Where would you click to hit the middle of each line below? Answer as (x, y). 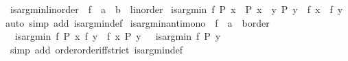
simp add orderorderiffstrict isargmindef (96, 49)
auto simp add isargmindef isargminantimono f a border (138, 22)
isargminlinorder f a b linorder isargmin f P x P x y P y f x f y (176, 9)
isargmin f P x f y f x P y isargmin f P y (118, 36)
